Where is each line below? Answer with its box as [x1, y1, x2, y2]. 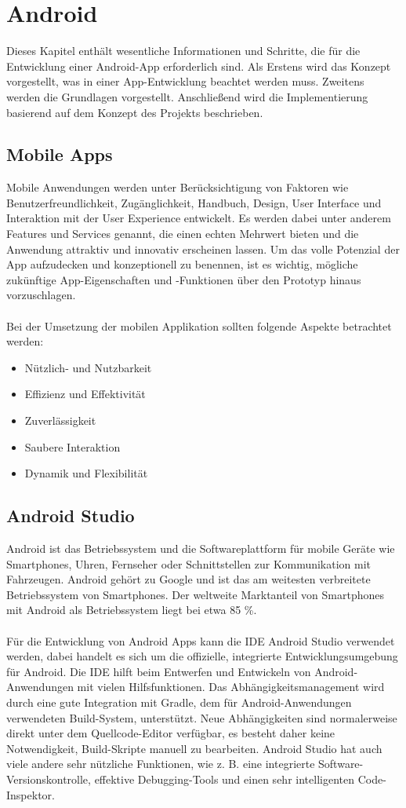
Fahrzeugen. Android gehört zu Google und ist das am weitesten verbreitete [6, 571, 371, 587]
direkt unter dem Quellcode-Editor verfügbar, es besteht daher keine [6, 725, 335, 741]
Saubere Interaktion [24, 438, 121, 455]
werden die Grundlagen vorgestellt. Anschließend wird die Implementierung [6, 88, 368, 104]
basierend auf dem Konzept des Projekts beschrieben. [6, 104, 263, 120]
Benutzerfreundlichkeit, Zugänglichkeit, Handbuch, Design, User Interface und [6, 194, 382, 210]
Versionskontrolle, [6, 770, 91, 787]
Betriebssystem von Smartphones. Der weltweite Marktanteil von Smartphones [6, 586, 385, 602]
